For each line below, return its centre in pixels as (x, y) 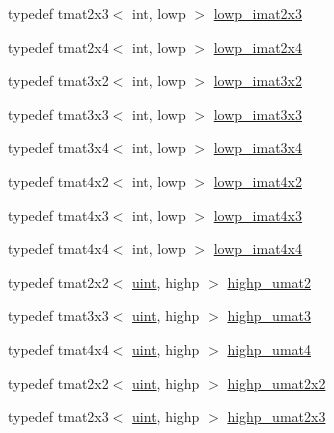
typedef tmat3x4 (58, 147)
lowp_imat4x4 (258, 248)
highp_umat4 (269, 348)
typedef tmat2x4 (58, 46)
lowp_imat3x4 (258, 147)
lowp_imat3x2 (258, 80)
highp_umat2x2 (276, 382)
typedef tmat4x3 (58, 214)
